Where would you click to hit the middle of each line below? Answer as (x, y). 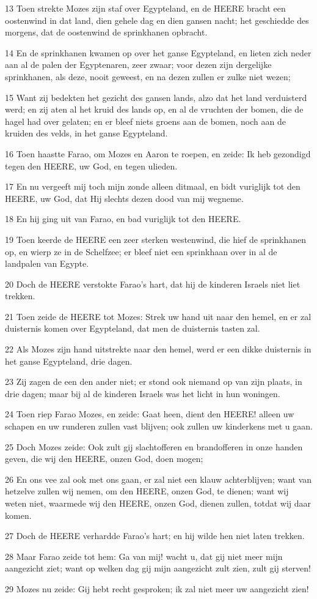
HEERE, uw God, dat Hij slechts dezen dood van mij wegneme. (124, 198)
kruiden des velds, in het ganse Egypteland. (86, 133)
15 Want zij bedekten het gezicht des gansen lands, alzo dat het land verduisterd (156, 97)
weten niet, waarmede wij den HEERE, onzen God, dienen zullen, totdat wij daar (158, 503)
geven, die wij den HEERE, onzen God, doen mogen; (104, 459)
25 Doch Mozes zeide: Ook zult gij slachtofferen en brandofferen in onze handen (154, 446)
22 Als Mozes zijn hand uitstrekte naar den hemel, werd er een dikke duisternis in (158, 349)
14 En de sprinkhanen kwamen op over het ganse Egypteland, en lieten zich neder (158, 52)
